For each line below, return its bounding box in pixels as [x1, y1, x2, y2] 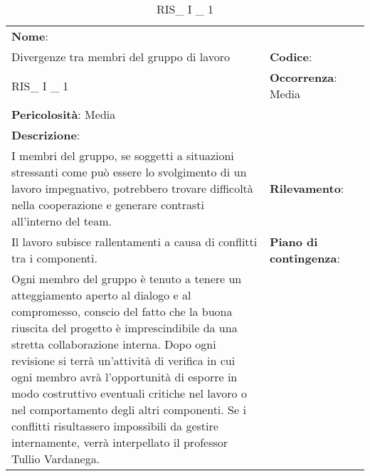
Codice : [269, 48, 312, 65]
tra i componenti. [11, 250, 97, 266]
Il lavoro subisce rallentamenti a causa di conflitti [11, 233, 258, 250]
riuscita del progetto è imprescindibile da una [11, 319, 238, 336]
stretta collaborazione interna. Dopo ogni [11, 336, 216, 352]
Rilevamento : [269, 180, 344, 196]
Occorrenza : [269, 69, 337, 85]
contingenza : [269, 250, 340, 266]
